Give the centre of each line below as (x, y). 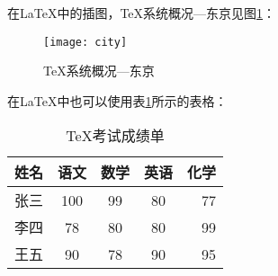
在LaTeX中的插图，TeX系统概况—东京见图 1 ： (142, 13)
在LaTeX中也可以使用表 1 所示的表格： (117, 100)
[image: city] (85, 42)
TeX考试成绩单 (115, 136)
